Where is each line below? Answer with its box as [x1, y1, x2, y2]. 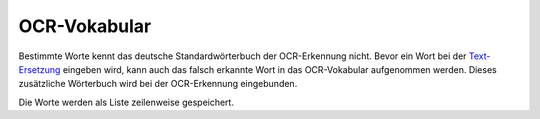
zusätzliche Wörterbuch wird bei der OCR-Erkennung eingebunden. [18, 78, 298, 90]
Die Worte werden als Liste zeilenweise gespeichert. [18, 96, 235, 108]
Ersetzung [18, 63, 61, 75]
